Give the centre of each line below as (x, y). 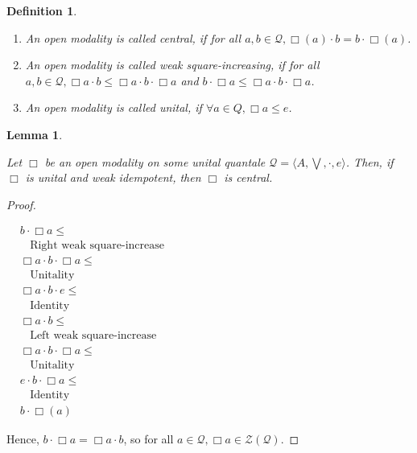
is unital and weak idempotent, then (113, 177)
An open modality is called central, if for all (133, 37)
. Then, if (370, 161)
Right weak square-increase (97, 246)
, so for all (149, 438)
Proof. (21, 204)
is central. (248, 177)
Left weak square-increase (93, 335)
